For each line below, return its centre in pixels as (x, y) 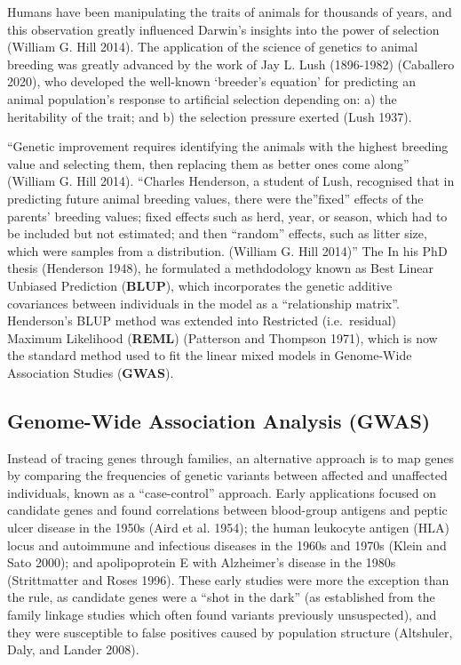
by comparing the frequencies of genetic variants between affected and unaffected (227, 475)
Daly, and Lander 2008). (73, 649)
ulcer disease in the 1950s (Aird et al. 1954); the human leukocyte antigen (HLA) (228, 528)
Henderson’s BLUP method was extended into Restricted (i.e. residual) (202, 320)
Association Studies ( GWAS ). (91, 372)
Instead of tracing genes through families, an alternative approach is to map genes (230, 457)
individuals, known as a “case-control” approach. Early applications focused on (222, 492)
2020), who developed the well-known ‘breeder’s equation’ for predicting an (211, 81)
